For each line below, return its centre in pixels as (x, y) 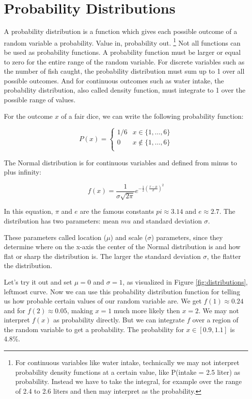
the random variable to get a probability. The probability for (94, 329)
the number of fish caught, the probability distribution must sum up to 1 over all (124, 71)
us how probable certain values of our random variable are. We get (103, 301)
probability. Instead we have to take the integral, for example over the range (128, 381)
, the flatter (224, 256)
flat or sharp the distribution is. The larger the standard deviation (102, 256)
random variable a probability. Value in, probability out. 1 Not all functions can (122, 42)
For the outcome (28, 116)
